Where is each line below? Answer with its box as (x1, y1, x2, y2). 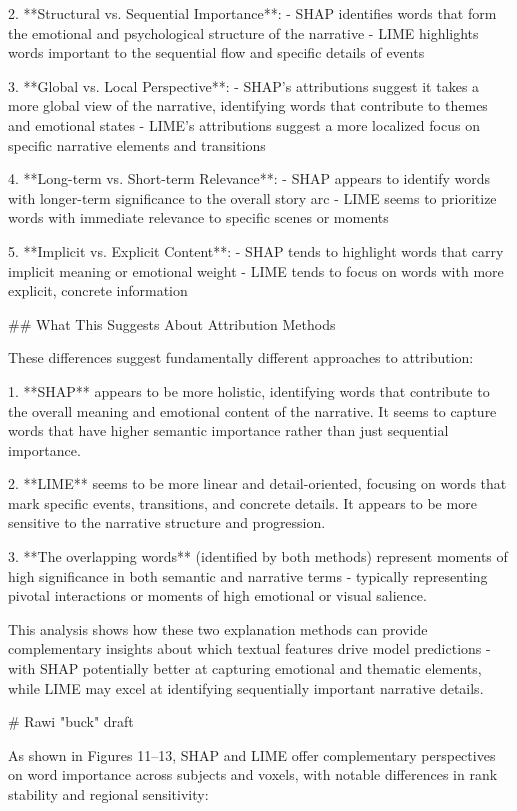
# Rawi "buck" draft (8, 711, 134, 732)
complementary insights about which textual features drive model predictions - (8, 638, 491, 659)
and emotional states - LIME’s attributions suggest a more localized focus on (8, 114, 480, 135)
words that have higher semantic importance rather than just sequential (8, 420, 449, 441)
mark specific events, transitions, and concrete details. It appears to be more (8, 492, 477, 513)
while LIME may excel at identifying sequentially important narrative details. (8, 677, 484, 698)
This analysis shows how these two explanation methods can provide (8, 618, 428, 639)
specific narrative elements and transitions (8, 134, 266, 155)
